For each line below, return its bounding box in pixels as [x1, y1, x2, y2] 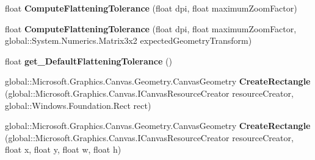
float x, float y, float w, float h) [5, 143, 121, 156]
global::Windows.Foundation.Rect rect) [5, 99, 151, 111]
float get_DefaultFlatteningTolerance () [5, 54, 172, 67]
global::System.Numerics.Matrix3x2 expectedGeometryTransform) [5, 34, 252, 47]
